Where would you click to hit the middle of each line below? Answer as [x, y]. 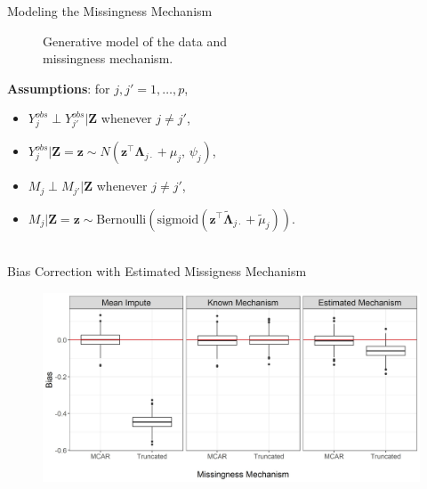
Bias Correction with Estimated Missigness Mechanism [157, 271]
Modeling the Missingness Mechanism [110, 11]
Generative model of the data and [135, 41]
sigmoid [178, 220]
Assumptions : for [59, 88]
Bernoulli [121, 220]
